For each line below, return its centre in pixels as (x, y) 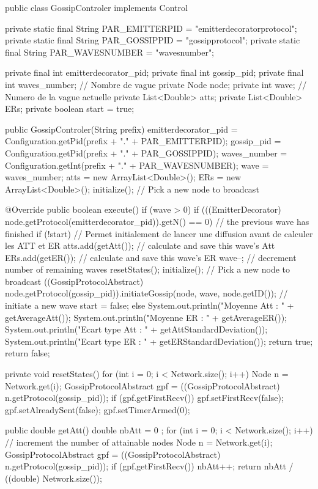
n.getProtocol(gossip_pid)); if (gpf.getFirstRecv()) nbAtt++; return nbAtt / (149, 466)
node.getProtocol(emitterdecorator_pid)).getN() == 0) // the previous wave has (157, 221)
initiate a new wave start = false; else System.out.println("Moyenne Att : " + (150, 305)
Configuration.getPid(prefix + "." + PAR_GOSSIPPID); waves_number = (146, 153)
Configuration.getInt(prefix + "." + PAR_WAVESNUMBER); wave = (137, 165)
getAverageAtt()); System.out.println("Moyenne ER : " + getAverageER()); (146, 317)
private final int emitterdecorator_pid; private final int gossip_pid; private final (154, 72)
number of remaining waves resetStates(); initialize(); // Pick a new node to (148, 269)
